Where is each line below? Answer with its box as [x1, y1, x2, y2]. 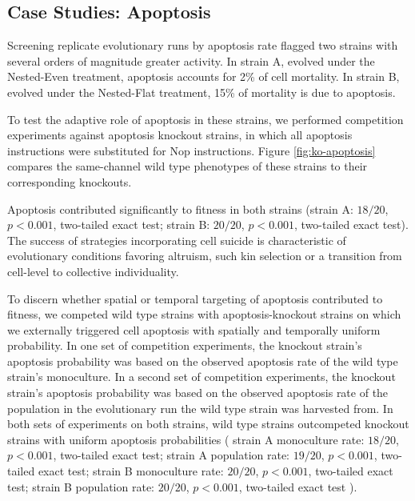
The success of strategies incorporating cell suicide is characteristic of [7, 231, 346, 248]
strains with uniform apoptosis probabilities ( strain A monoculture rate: [7, 431, 365, 447]
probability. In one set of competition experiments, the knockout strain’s [7, 337, 362, 354]
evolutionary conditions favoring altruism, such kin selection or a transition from [7, 247, 402, 264]
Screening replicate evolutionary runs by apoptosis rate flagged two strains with [7, 37, 398, 54]
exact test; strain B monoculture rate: [38, 463, 224, 479]
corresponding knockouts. [7, 173, 132, 190]
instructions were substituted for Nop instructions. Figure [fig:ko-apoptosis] [7, 142, 376, 158]
